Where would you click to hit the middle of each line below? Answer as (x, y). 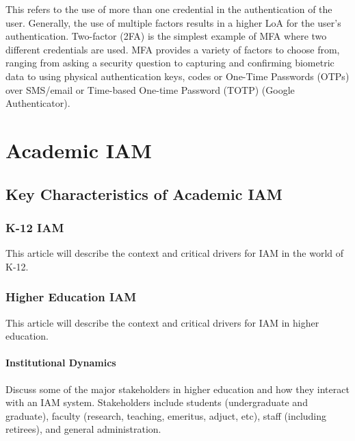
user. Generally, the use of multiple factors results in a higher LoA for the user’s (173, 22)
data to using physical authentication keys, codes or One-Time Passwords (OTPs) (177, 76)
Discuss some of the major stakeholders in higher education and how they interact (177, 389)
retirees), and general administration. (83, 429)
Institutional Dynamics (61, 363)
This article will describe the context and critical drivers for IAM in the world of (175, 253)
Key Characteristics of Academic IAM (144, 193)
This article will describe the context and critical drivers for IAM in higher (162, 322)
